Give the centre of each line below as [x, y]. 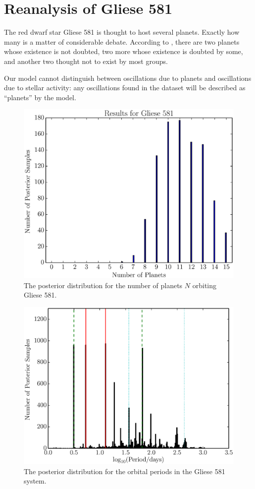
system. [35, 481]
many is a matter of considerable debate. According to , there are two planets [122, 41]
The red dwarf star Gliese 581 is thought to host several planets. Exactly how [122, 32]
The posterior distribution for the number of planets [103, 285]
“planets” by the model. [40, 97]
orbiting [204, 285]
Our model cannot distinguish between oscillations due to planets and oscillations [128, 78]
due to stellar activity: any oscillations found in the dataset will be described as [125, 88]
